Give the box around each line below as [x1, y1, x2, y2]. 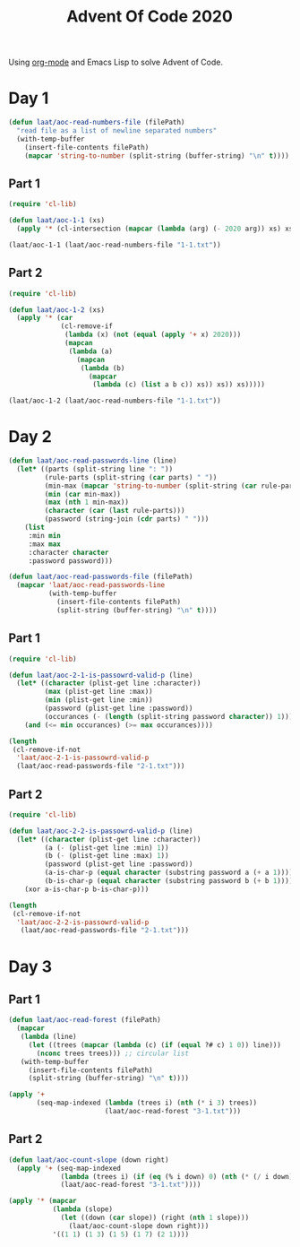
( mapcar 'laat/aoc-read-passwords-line [16, 581, 166, 590]
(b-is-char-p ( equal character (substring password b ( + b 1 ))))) [44, 877, 297, 886]
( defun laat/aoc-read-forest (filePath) [8, 1016, 162, 1025]
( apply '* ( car [16, 314, 73, 323]
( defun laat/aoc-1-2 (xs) [8, 305, 105, 315]
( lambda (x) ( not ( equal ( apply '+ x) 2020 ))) [64, 330, 242, 340]
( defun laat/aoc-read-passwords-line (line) [8, 456, 177, 465]
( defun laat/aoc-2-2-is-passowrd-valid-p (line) [8, 827, 193, 836]
